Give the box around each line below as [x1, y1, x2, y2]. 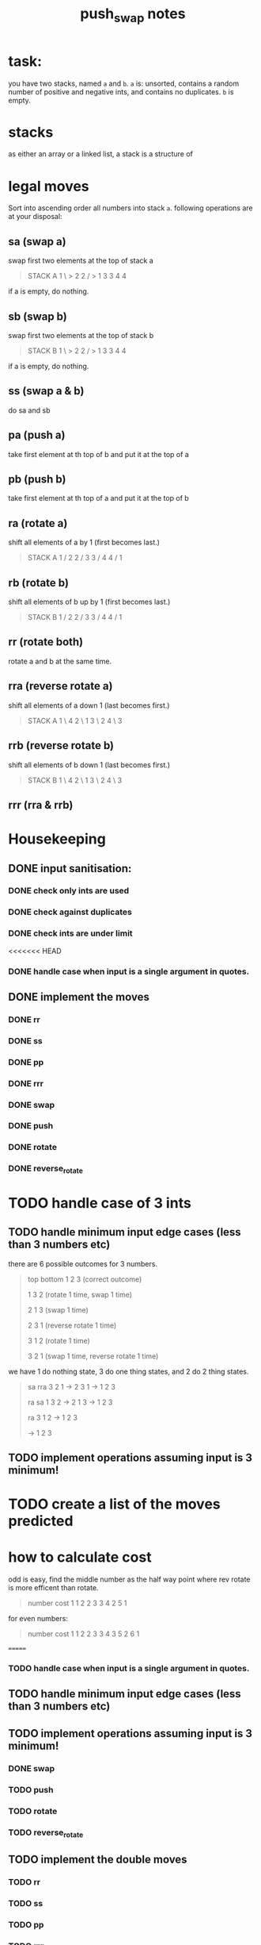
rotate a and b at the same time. [8, 656, 112, 666]
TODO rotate [8, 1805, 58, 1816]
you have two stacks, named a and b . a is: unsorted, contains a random [8, 79, 240, 88]
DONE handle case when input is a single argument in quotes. [8, 966, 250, 977]
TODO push [8, 1784, 54, 1795]
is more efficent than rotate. [8, 1583, 99, 1593]
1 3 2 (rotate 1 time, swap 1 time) [27, 1290, 133, 1299]
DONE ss [8, 1035, 43, 1046]
